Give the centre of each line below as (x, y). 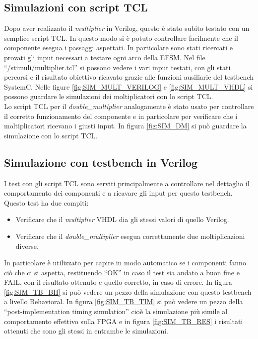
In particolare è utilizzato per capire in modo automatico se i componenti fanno (125, 263)
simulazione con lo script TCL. (51, 135)
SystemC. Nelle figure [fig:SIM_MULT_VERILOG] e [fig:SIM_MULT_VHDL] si (129, 86)
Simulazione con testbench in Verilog (101, 162)
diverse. (27, 246)
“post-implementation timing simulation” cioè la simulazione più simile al (116, 311)
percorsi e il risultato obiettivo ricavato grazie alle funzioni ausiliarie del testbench (129, 77)
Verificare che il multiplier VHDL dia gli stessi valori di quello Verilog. (122, 219)
